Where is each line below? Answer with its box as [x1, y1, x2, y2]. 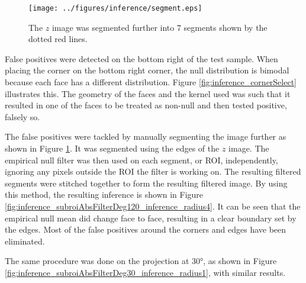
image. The [228, 142, 269, 154]
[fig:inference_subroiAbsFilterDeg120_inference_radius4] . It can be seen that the [5, 200, 301, 212]
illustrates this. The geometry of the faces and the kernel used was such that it [5, 87, 291, 99]
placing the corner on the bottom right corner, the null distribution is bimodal [5, 64, 289, 76]
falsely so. [5, 110, 40, 123]
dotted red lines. [28, 33, 88, 45]
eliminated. [5, 234, 45, 247]
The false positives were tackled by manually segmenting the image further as [5, 130, 286, 143]
